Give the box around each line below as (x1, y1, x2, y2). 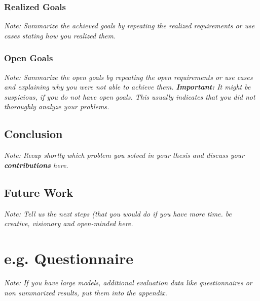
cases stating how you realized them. (4, 30, 116, 40)
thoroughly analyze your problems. (4, 101, 109, 112)
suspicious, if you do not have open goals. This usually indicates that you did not (4, 91, 255, 102)
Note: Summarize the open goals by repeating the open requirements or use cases (4, 71, 253, 82)
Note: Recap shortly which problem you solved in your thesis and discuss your (4, 150, 245, 160)
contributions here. (4, 159, 68, 170)
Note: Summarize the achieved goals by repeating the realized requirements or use (4, 20, 255, 31)
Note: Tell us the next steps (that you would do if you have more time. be (4, 208, 232, 219)
